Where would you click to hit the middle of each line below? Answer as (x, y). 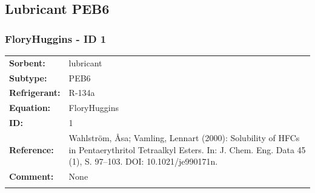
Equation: (30, 108)
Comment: (31, 176)
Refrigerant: (35, 93)
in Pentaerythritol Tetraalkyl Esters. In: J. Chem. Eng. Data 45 (187, 149)
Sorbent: (27, 62)
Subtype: (28, 78)
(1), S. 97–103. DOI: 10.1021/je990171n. (143, 161)
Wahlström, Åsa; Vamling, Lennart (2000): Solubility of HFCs (184, 137)
